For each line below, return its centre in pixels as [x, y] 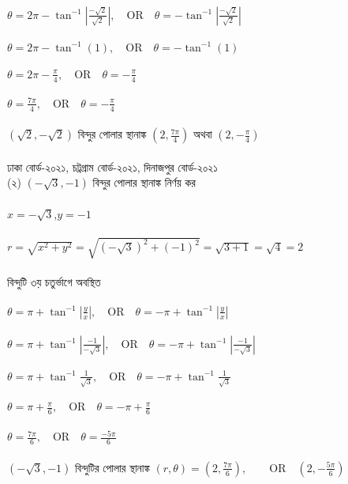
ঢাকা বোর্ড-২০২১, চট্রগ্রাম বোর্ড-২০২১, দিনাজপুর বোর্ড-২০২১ [112, 166]
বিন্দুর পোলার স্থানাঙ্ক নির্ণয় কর [144, 182]
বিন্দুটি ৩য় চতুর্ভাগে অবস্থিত [54, 282]
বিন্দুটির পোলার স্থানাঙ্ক [112, 467]
